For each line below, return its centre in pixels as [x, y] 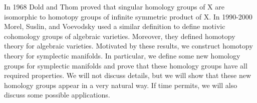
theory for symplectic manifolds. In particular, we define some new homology [122, 55]
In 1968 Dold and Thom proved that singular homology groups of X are [114, 6]
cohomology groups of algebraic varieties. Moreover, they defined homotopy [120, 36]
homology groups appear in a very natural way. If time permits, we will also [121, 85]
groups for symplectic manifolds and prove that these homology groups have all [126, 65]
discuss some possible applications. [57, 95]
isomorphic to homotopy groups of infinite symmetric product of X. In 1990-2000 [128, 16]
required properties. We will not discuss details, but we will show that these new [128, 75]
